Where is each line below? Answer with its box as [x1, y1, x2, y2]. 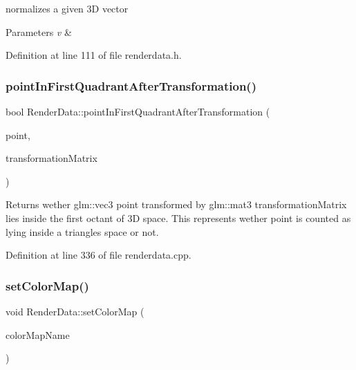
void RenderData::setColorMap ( [6, 304, 144, 318]
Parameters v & [6, 24, 72, 39]
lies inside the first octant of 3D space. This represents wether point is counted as [6, 210, 351, 225]
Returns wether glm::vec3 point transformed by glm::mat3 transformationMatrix [6, 197, 347, 212]
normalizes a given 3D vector [6, 1, 129, 15]
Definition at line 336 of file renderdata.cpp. [6, 248, 191, 262]
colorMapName [6, 327, 70, 342]
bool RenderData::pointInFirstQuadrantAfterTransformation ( [6, 104, 270, 118]
